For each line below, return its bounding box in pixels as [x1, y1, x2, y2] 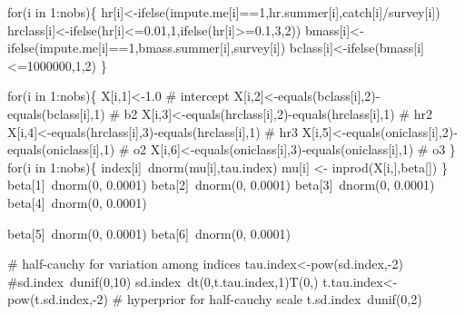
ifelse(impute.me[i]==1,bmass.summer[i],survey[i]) [7, 38, 286, 57]
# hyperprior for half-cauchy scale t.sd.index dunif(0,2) [112, 290, 422, 309]
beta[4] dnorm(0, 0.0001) [7, 192, 147, 212]
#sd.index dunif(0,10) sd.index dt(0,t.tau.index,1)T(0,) [7, 271, 319, 290]
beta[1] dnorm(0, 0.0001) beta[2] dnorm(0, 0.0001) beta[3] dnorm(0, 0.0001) [7, 175, 435, 194]
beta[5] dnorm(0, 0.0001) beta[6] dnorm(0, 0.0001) [7, 223, 292, 242]
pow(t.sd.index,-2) [7, 290, 108, 309]
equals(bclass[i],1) [7, 103, 105, 123]
